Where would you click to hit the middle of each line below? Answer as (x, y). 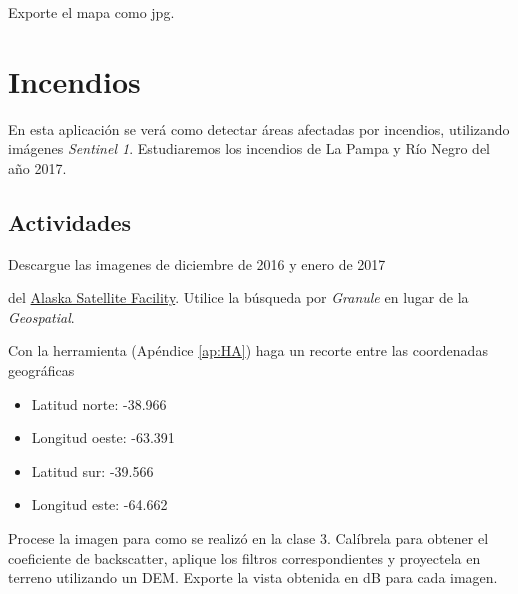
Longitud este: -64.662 (99, 504)
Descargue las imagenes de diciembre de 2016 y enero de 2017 (197, 263)
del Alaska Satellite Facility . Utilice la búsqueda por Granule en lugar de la (238, 297)
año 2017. (37, 167)
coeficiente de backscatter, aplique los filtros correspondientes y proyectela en (244, 557)
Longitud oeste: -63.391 (103, 437)
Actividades (70, 221)
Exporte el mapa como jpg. (91, 12)
